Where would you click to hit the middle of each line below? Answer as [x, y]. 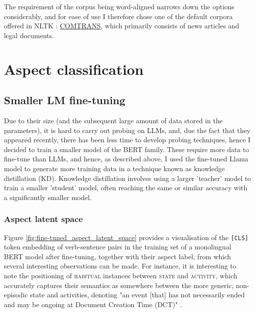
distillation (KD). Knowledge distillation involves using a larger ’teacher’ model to [127, 178]
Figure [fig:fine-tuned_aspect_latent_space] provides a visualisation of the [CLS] [126, 237]
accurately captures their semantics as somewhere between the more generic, [119, 285]
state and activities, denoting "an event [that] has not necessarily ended [138, 295]
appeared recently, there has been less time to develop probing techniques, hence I [127, 140]
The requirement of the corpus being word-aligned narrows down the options [119, 6]
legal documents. [29, 35]
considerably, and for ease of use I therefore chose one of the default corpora [118, 16]
